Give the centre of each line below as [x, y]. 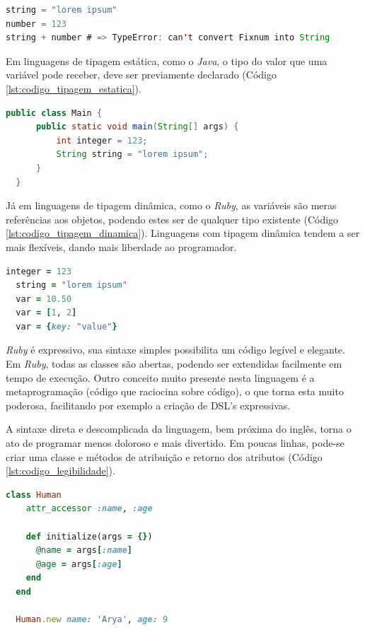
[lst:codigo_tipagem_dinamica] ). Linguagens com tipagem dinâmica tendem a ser [183, 233]
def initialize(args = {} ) [89, 536]
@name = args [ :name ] [84, 550]
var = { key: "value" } [66, 326]
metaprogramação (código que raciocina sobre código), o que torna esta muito [175, 391]
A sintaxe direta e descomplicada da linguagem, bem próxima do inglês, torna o [179, 429]
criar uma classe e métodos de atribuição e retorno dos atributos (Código [164, 456]
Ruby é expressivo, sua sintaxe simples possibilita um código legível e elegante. [175, 350]
